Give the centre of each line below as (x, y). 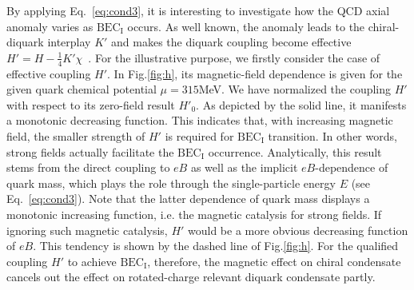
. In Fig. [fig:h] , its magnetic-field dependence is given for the (255, 73)
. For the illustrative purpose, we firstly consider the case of (234, 57)
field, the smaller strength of (76, 135)
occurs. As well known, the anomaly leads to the (246, 26)
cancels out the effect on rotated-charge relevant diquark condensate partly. (191, 277)
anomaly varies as (50, 26)
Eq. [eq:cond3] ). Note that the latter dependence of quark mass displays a (188, 199)
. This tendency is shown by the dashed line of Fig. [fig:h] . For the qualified (216, 246)
